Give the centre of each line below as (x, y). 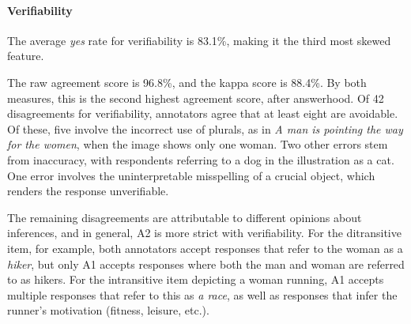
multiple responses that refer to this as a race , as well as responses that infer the (202, 294)
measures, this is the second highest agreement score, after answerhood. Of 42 (196, 98)
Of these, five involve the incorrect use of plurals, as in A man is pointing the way (205, 128)
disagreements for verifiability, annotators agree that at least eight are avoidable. (203, 113)
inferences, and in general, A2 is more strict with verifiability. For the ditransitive (204, 233)
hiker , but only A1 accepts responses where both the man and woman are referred (206, 264)
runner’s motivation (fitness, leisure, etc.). (108, 310)
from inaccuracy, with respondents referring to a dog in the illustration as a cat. (201, 159)
